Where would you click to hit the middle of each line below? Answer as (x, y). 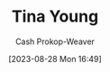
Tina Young (55, 17)
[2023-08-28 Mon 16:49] (55, 58)
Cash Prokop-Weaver (55, 41)
